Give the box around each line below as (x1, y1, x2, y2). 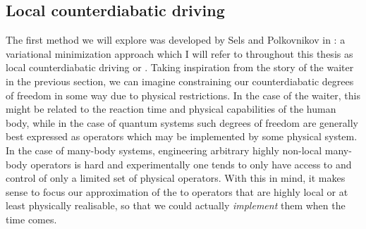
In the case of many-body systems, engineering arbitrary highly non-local (6, 142, 322, 157)
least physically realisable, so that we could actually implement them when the (6, 198, 346, 213)
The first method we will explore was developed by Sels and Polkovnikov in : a (6, 32, 346, 47)
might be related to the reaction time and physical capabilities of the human (6, 101, 336, 116)
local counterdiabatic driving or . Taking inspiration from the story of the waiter (6, 60, 354, 75)
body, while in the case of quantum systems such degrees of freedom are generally (6, 115, 358, 130)
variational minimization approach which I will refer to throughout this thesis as (6, 46, 353, 61)
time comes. (6, 211, 57, 226)
